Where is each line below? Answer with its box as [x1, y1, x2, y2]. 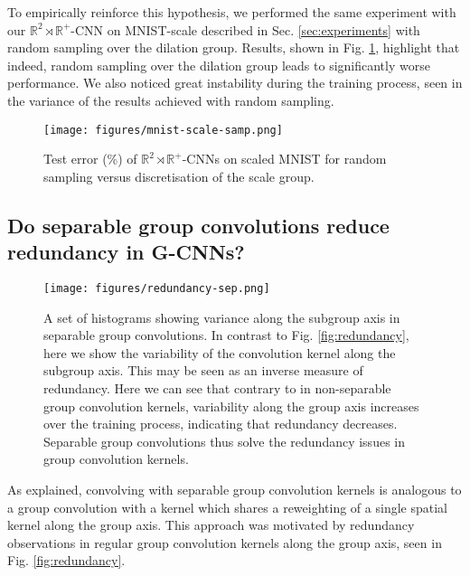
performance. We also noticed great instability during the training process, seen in [7, 73, 463, 92]
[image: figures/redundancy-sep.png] [43, 282, 270, 295]
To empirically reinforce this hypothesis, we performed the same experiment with [7, 3, 456, 21]
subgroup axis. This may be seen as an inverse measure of [43, 361, 363, 380]
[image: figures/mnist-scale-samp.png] [43, 123, 283, 137]
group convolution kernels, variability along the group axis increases [43, 396, 419, 415]
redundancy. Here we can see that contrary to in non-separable [43, 379, 391, 398]
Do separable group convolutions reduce [7, 211, 390, 239]
